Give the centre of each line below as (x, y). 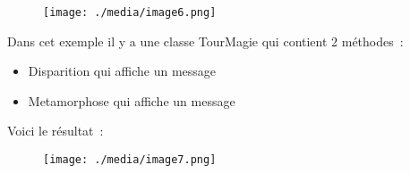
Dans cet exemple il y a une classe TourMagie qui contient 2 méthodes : (205, 41)
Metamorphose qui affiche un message (132, 100)
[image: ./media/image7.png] (130, 160)
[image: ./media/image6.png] (130, 12)
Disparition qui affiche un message (122, 71)
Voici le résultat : (56, 131)
